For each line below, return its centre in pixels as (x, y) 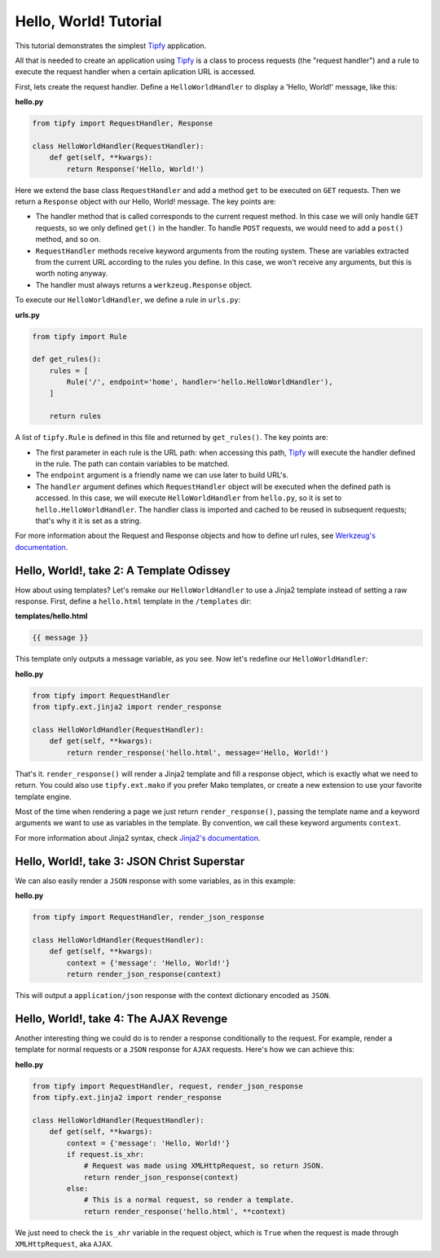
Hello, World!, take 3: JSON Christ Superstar (130, 861)
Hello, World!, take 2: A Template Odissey (123, 570)
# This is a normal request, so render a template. (189, 1200)
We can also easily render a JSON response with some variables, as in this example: (156, 881)
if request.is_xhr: (105, 1154)
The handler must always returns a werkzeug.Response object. (144, 284)
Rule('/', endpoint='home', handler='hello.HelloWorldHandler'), (200, 382)
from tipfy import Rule (80, 336)
